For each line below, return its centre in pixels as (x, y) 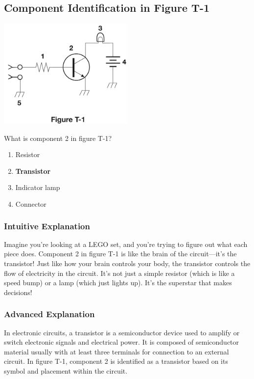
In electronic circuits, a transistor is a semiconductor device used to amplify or (122, 332)
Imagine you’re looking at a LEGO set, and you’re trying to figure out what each (126, 244)
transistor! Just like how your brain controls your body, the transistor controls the (127, 263)
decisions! (18, 292)
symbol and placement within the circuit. (66, 370)
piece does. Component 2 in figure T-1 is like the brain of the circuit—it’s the (120, 254)
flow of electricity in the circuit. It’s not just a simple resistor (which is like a (119, 273)
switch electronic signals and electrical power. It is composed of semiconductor (122, 342)
